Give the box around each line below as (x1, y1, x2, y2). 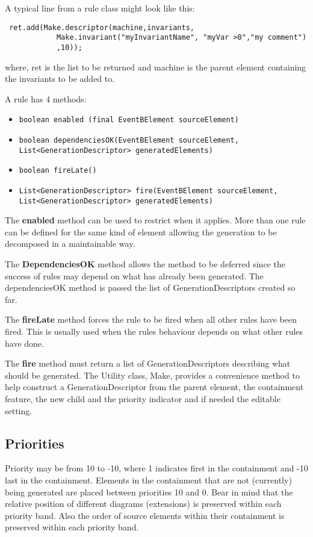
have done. (5, 337, 44, 349)
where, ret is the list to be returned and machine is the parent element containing (5, 60, 306, 73)
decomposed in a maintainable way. (5, 237, 135, 250)
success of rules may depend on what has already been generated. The (5, 269, 264, 282)
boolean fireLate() (19, 166, 97, 175)
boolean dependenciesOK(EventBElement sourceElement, (19, 136, 239, 144)
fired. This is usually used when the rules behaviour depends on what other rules (5, 325, 303, 338)
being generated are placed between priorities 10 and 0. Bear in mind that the (5, 485, 293, 498)
